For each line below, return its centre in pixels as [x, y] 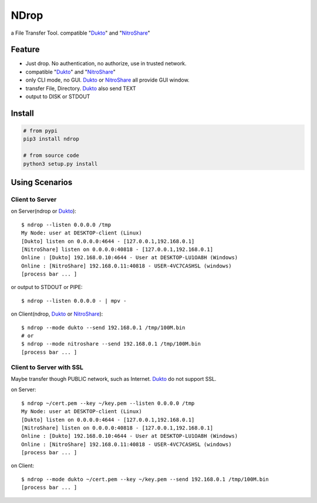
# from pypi [41, 131]
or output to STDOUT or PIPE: [47, 287]
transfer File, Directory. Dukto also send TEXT [81, 88]
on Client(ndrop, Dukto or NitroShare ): [57, 314]
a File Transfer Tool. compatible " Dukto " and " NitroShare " [80, 33]
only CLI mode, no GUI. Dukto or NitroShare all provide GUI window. [108, 80]
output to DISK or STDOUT [58, 96]
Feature [25, 50]
